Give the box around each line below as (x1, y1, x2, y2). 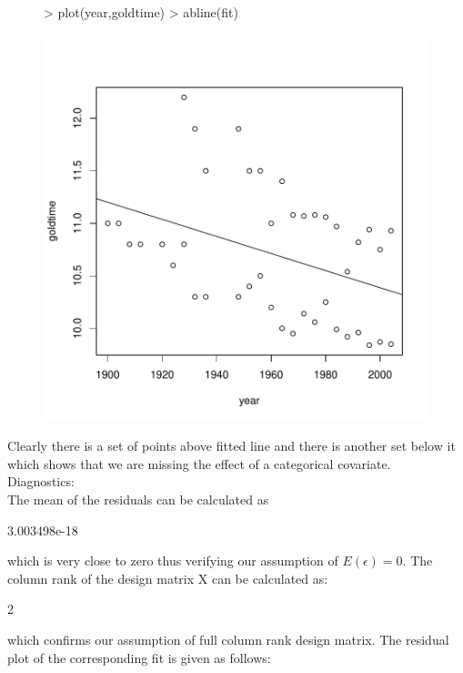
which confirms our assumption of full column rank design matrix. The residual (7, 629, 449, 648)
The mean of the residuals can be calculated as (7, 489, 269, 508)
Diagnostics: (7, 472, 75, 491)
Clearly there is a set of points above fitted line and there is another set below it (7, 436, 456, 455)
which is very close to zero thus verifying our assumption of (7, 551, 338, 570)
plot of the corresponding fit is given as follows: (7, 648, 271, 667)
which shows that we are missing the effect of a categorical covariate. (7, 454, 391, 473)
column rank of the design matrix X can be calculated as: (7, 568, 328, 587)
